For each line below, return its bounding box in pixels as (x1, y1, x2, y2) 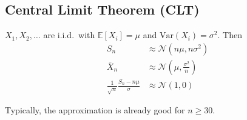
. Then (217, 28, 242, 41)
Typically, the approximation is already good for (5, 104, 185, 116)
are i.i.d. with (43, 28, 95, 41)
